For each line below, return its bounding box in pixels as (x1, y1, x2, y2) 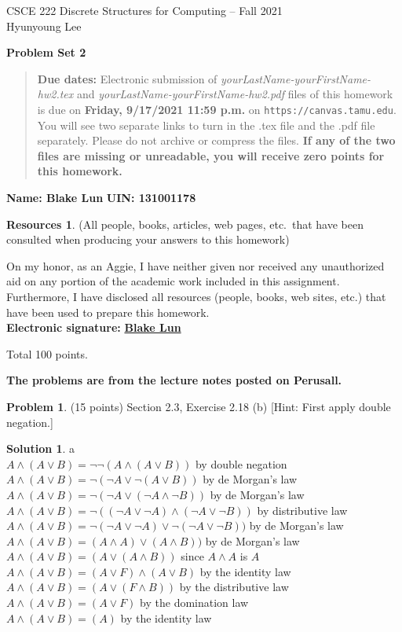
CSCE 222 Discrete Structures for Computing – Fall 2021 (6, 2, 283, 18)
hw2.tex (37, 86, 74, 102)
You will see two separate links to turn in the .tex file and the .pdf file (37, 116, 375, 133)
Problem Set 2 (6, 44, 86, 61)
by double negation (195, 455, 287, 472)
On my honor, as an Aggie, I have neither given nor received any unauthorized (6, 257, 385, 274)
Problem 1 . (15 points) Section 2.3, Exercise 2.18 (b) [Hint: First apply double (6, 398, 391, 414)
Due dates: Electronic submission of (37, 70, 217, 86)
